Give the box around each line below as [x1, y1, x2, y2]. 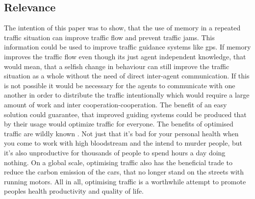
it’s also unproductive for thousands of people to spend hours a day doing [4, 147, 226, 157]
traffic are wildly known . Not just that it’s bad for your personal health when [4, 128, 239, 138]
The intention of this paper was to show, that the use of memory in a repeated [4, 23, 241, 33]
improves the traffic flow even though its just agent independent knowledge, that [4, 51, 246, 61]
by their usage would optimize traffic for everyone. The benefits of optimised [4, 119, 233, 129]
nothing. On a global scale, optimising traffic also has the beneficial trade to [4, 157, 232, 167]
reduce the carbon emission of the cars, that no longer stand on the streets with [4, 167, 244, 177]
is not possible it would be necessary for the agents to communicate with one [4, 80, 235, 90]
